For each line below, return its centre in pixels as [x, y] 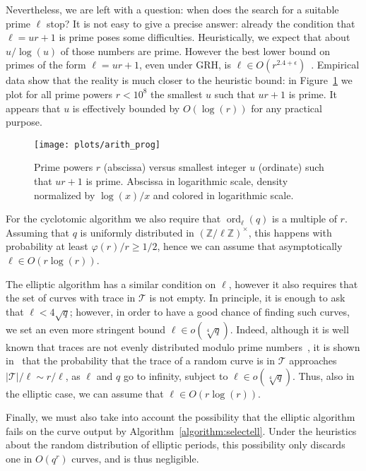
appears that [33, 108]
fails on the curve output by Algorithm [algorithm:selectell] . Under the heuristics [181, 430]
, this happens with [290, 232]
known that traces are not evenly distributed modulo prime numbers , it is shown [183, 346]
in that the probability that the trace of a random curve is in [140, 360]
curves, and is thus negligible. [135, 459]
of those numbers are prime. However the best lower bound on [195, 50]
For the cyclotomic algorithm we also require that [113, 219]
